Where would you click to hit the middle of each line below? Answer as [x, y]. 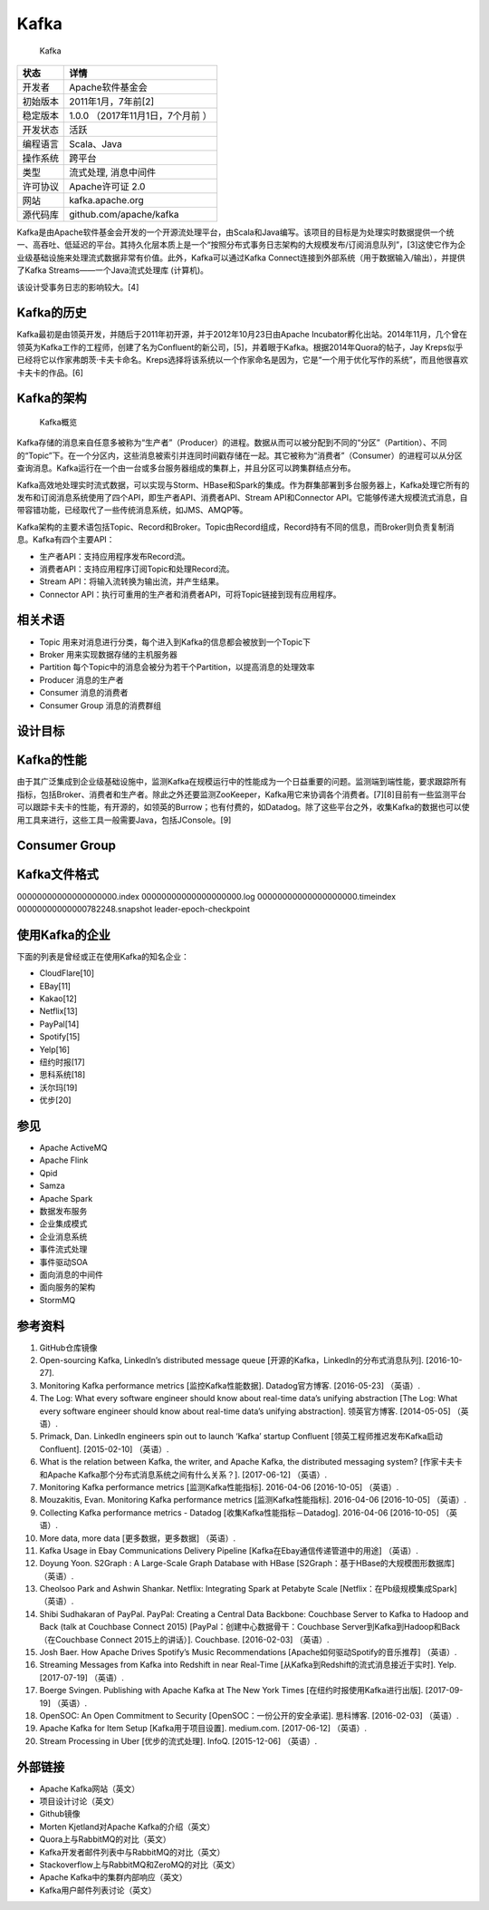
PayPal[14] [59, 1024]
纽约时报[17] [62, 1062]
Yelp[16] [55, 1049]
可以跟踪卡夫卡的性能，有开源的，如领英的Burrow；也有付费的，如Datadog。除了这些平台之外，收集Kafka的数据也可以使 [243, 807]
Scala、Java [96, 143]
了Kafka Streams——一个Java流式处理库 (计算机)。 [112, 270]
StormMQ [58, 1300]
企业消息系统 [63, 1236]
